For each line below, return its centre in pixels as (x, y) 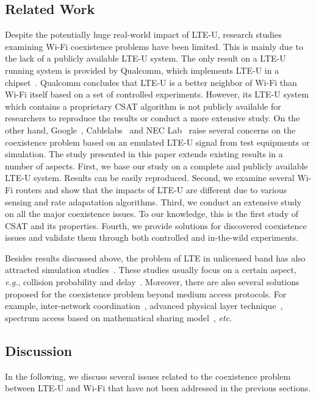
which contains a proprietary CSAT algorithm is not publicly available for (143, 106)
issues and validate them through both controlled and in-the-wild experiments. (152, 237)
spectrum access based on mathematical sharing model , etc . (118, 317)
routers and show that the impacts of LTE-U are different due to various (151, 189)
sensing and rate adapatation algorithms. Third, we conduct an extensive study (153, 201)
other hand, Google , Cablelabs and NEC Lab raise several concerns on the (150, 130)
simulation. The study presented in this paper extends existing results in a (144, 154)
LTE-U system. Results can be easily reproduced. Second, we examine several (150, 178)
